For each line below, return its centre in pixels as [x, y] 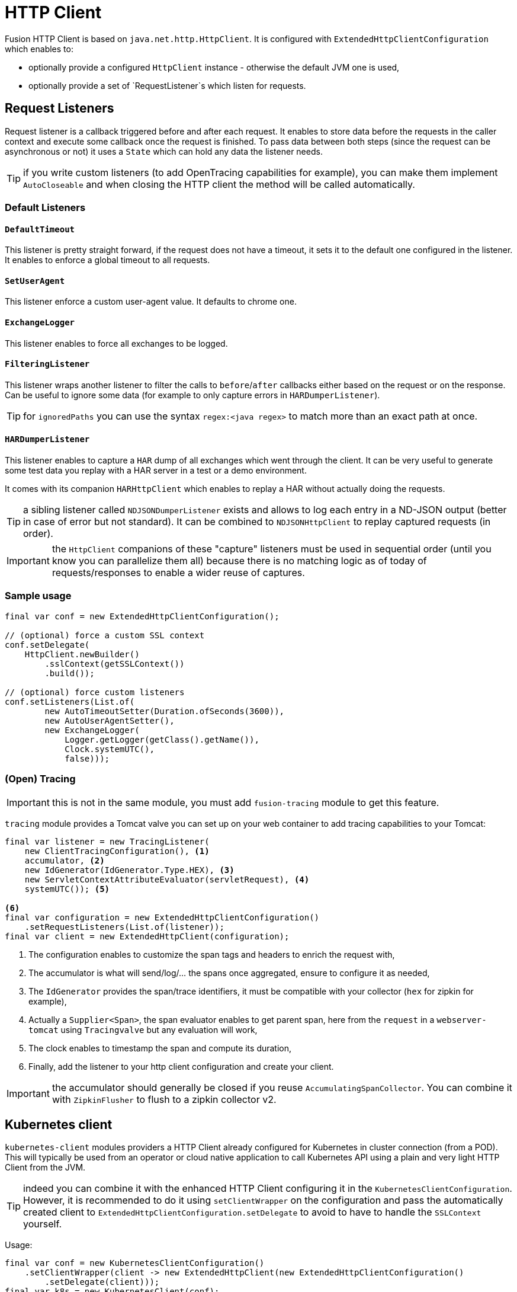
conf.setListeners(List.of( [70, 701]
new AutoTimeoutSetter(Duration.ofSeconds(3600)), [165, 711]
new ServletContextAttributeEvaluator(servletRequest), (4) [167, 879]
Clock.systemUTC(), [110, 749]
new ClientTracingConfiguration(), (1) [117, 851]
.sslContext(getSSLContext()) [115, 663]
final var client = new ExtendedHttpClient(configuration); [147, 936]
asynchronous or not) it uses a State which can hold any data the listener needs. [164, 151]
